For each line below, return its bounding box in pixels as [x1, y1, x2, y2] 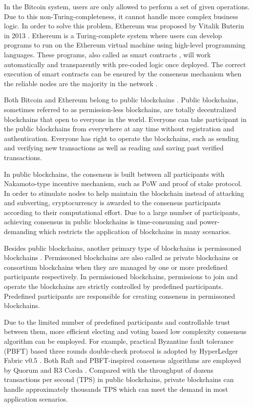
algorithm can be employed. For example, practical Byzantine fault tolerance [4, 336, 233, 346]
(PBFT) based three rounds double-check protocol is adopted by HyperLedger [4, 345, 238, 356]
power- [199, 216, 220, 227]
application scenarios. [4, 393, 68, 404]
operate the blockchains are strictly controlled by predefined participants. [4, 281, 223, 291]
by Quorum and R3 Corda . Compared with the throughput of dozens [4, 364, 213, 375]
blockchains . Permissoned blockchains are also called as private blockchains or [4, 252, 239, 263]
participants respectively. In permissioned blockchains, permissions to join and [4, 271, 238, 282]
